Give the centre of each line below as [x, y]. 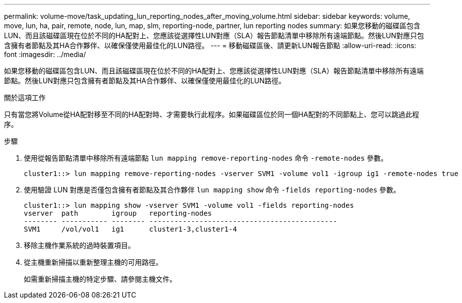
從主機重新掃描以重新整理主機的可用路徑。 [93, 262]
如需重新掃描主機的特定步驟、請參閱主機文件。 [100, 279]
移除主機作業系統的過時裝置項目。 [79, 245]
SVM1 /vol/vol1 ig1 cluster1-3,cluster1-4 [130, 229]
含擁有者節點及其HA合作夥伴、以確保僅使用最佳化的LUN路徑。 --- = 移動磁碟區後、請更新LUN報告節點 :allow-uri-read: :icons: [210, 45]
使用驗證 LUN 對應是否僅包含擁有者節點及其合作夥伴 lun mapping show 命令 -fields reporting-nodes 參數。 [212, 190]
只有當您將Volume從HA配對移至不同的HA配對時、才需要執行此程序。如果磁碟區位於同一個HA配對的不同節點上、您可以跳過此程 [212, 114]
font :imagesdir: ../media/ [45, 54]
